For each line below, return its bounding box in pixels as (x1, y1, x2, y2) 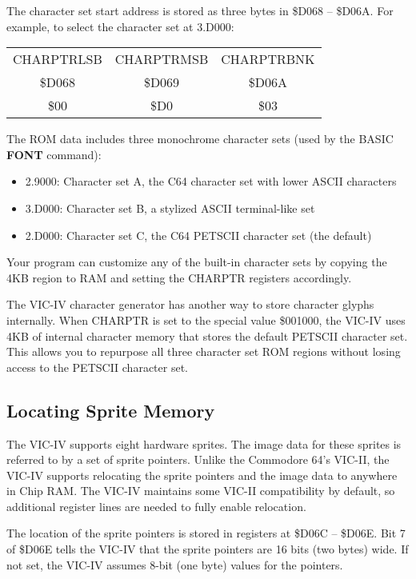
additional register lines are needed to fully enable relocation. (6, 497, 306, 514)
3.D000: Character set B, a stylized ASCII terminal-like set (25, 199, 315, 216)
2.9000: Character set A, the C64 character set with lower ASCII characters (25, 173, 397, 190)
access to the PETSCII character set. (6, 358, 188, 375)
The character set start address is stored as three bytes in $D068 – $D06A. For (6, 2, 394, 18)
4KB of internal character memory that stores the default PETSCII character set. (6, 327, 408, 344)
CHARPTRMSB (114, 50, 209, 69)
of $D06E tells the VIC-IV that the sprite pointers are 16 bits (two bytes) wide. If (6, 541, 409, 557)
